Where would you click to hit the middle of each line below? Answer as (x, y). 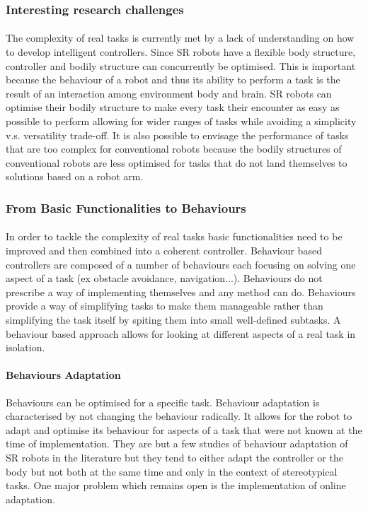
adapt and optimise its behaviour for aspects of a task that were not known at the (184, 429)
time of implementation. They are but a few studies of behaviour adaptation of (177, 444)
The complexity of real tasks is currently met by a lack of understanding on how (180, 38)
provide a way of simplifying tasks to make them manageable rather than (165, 306)
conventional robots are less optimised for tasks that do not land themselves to (177, 162)
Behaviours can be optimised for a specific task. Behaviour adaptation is (163, 402)
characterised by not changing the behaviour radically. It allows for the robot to (179, 416)
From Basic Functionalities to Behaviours (126, 207)
